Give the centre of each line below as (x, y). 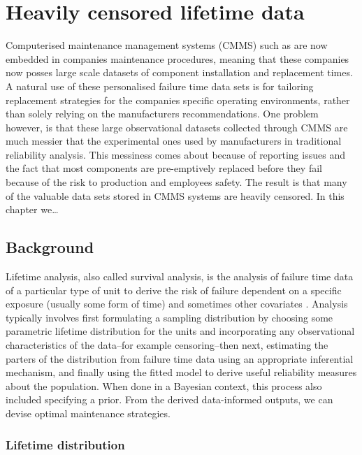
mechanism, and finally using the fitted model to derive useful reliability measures (181, 372)
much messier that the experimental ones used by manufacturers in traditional (174, 141)
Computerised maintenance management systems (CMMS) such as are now (167, 45)
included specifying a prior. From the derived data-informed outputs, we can (169, 399)
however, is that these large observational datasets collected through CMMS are (177, 127)
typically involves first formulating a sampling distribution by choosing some (169, 317)
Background (50, 247)
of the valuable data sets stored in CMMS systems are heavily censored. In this (175, 195)
